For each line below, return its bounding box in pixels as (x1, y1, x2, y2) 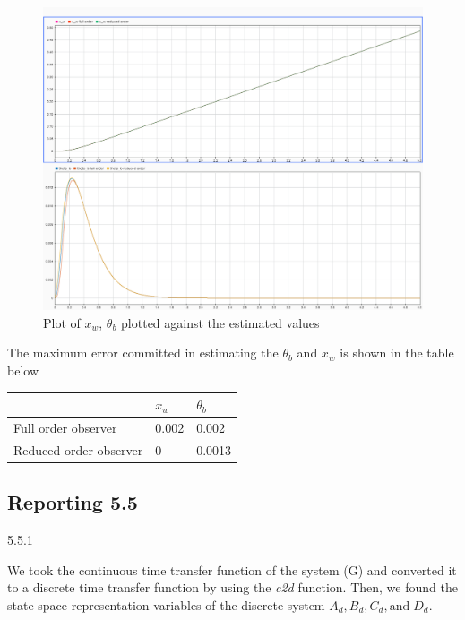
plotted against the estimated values (121, 313, 320, 332)
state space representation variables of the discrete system (7, 595, 325, 614)
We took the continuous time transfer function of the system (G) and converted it (7, 560, 457, 579)
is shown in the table (340, 343, 454, 362)
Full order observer (13, 418, 117, 436)
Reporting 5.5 (7, 488, 138, 516)
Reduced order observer (13, 440, 143, 459)
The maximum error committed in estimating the (7, 343, 279, 362)
